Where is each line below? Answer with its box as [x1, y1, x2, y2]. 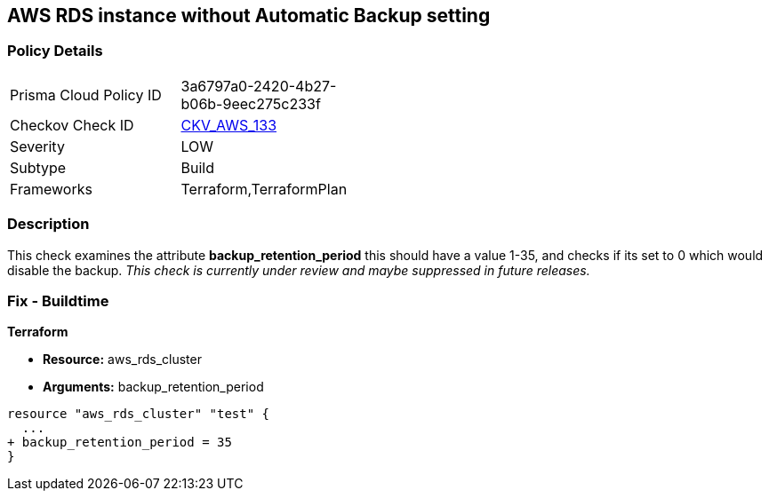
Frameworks [10, 179, 92, 198]
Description [7, 215, 90, 233]
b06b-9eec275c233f [180, 94, 321, 113]
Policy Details [7, 42, 103, 60]
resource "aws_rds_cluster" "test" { [7, 407, 270, 422]
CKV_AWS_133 [180, 115, 277, 134]
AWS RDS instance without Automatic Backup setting [7, 4, 491, 27]
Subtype [10, 158, 67, 177]
